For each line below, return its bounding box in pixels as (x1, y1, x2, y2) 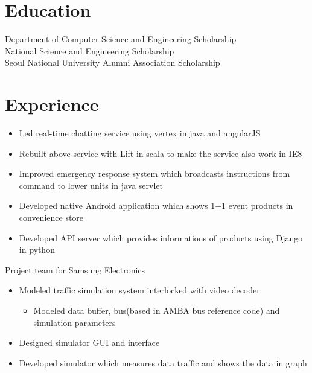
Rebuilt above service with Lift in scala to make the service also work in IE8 (19, 147, 302, 159)
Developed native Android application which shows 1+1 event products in (19, 199, 293, 212)
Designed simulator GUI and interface (19, 336, 160, 349)
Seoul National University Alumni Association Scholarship (5, 56, 220, 69)
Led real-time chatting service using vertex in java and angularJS (19, 127, 261, 139)
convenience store (19, 211, 84, 223)
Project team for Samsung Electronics (5, 263, 145, 276)
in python (19, 243, 55, 256)
